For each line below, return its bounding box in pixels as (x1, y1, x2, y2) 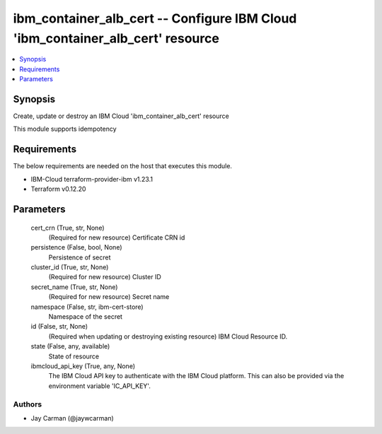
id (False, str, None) (30, 322, 88, 331)
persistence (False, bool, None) (30, 243, 123, 252)
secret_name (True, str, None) (30, 283, 118, 291)
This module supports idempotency (13, 124, 117, 134)
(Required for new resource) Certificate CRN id (48, 233, 185, 242)
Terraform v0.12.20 (30, 184, 86, 194)
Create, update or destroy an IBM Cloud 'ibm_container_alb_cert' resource (13, 112, 229, 120)
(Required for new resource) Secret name (48, 293, 170, 301)
